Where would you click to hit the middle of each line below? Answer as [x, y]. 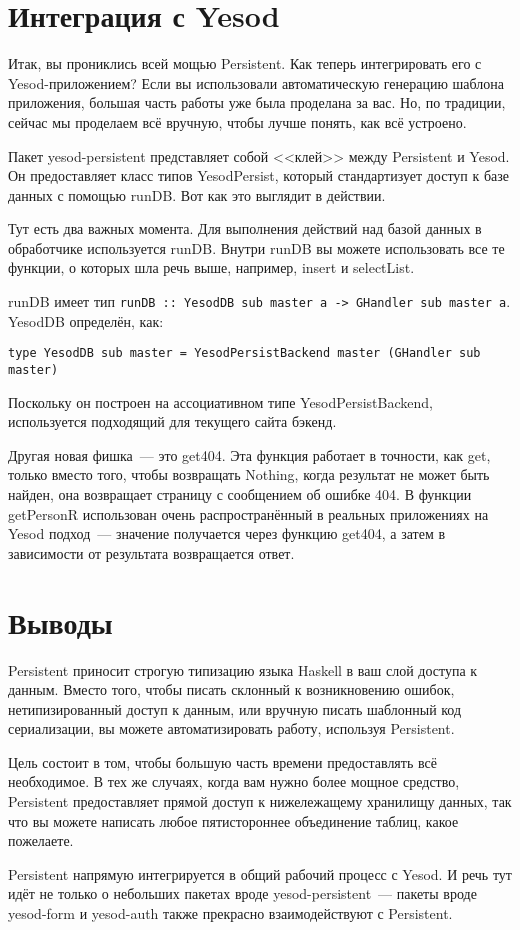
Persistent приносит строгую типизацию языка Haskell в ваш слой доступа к [243, 669]
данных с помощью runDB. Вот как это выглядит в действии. [197, 194]
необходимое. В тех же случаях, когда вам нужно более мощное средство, [234, 781]
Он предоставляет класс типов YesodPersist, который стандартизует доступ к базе [259, 175]
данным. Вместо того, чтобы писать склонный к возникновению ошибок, [231, 689]
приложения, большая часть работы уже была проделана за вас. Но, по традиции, [257, 102]
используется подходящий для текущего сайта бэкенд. [172, 421]
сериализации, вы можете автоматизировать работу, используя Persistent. [231, 728]
